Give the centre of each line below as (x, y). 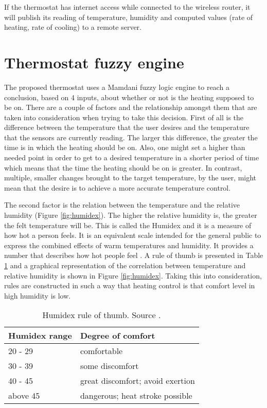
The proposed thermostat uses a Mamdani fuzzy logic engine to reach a (117, 87)
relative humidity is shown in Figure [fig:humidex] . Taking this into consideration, (133, 275)
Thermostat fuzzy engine (94, 62)
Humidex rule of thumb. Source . (102, 315)
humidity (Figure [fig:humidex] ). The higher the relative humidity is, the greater (131, 215)
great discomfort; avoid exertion (137, 381)
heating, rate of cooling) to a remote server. (73, 27)
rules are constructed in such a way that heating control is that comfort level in (130, 285)
